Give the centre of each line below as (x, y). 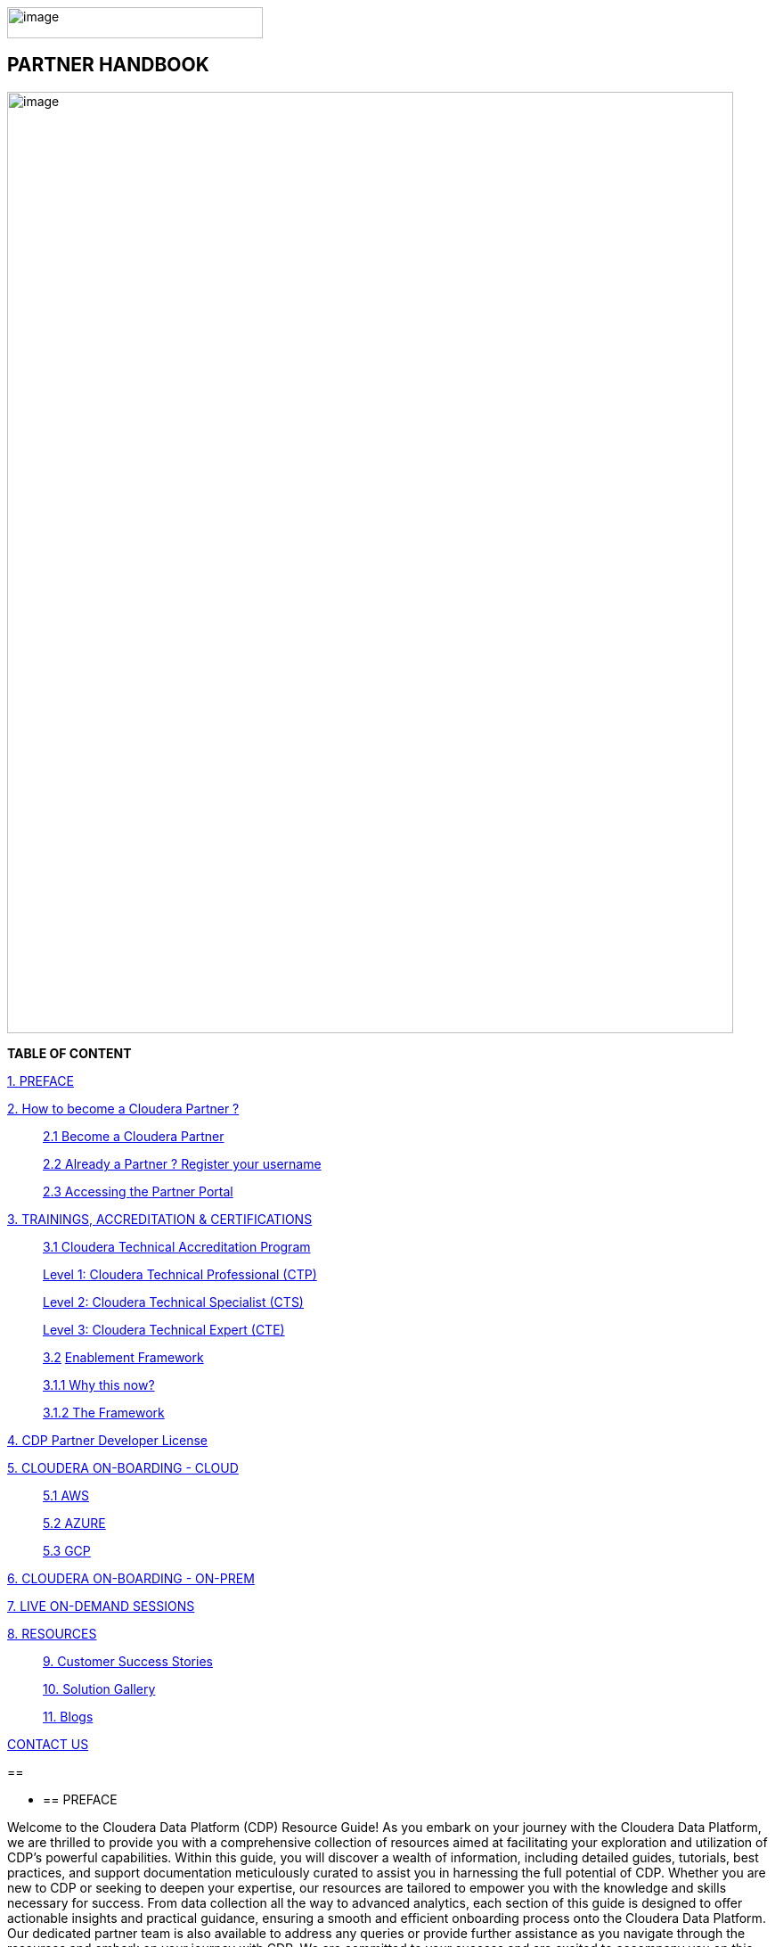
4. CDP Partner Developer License (108, 1440)
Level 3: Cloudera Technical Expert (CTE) (164, 1329)
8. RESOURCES (52, 1633)
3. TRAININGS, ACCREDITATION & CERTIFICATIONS (160, 1219)
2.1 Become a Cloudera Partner (134, 1136)
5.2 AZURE (74, 1523)
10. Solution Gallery (99, 1688)
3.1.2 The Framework (104, 1412)
